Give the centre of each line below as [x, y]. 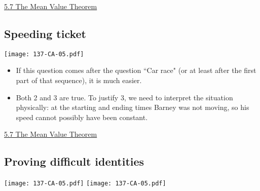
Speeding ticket [45, 33]
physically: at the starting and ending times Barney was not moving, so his [133, 107]
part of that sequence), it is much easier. [79, 80]
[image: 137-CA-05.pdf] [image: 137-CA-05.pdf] [85, 184]
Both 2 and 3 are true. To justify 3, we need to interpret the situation [124, 97]
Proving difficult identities [74, 161]
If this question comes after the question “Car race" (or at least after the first [136, 70]
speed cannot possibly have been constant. [82, 117]
